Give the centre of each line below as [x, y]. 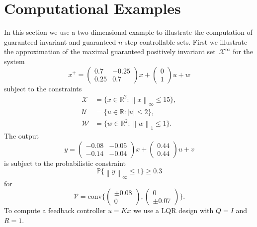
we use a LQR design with [173, 210]
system [14, 61]
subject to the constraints [43, 88]
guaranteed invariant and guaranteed [60, 41]
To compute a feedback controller [55, 210]
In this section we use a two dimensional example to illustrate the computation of [128, 32]
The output [22, 136]
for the [243, 51]
